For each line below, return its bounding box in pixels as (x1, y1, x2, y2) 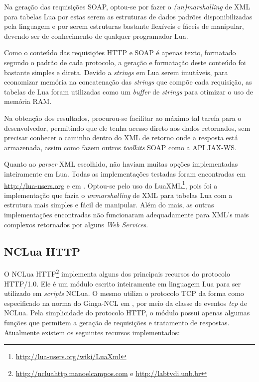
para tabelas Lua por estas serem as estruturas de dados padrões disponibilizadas (4, 11, 253, 21)
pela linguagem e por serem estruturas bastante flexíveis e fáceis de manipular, (4, 21, 244, 31)
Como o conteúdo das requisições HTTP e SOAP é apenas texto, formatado (4, 47, 236, 58)
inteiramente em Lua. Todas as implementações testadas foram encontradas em (4, 168, 246, 179)
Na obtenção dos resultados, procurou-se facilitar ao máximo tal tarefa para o (4, 112, 242, 123)
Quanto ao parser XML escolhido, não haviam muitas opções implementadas (4, 159, 238, 169)
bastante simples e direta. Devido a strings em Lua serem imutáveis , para (4, 67, 228, 77)
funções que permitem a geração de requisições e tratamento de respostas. (4, 317, 230, 327)
